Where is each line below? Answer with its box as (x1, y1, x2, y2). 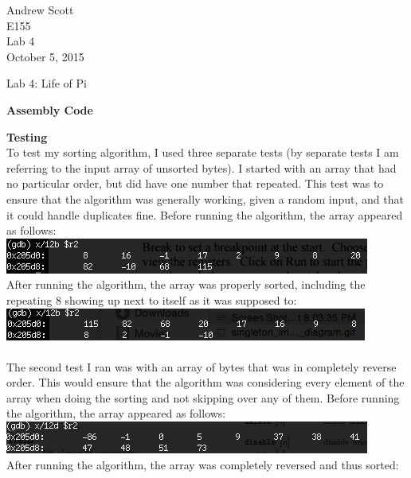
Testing (6, 128, 48, 145)
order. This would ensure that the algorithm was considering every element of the (6, 374, 405, 391)
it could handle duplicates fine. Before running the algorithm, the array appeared (6, 206, 403, 223)
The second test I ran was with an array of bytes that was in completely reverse (6, 358, 397, 375)
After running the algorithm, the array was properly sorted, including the (6, 276, 366, 293)
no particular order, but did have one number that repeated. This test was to (6, 175, 384, 192)
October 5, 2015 (6, 48, 84, 64)
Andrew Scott (6, 2, 74, 17)
